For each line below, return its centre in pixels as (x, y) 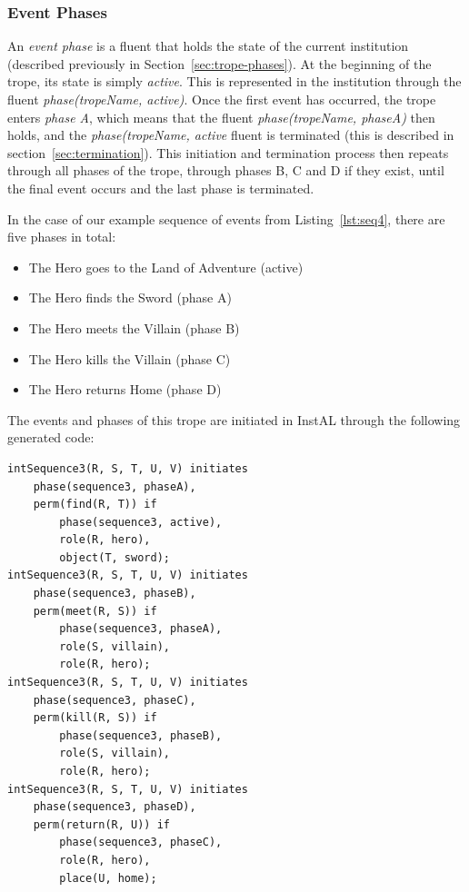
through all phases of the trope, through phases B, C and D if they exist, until (226, 170)
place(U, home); (108, 878)
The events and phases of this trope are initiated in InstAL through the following (234, 419)
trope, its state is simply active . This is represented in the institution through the (234, 81)
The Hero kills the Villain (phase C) (130, 358)
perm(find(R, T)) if (95, 505)
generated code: (51, 437)
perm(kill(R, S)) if (95, 718)
